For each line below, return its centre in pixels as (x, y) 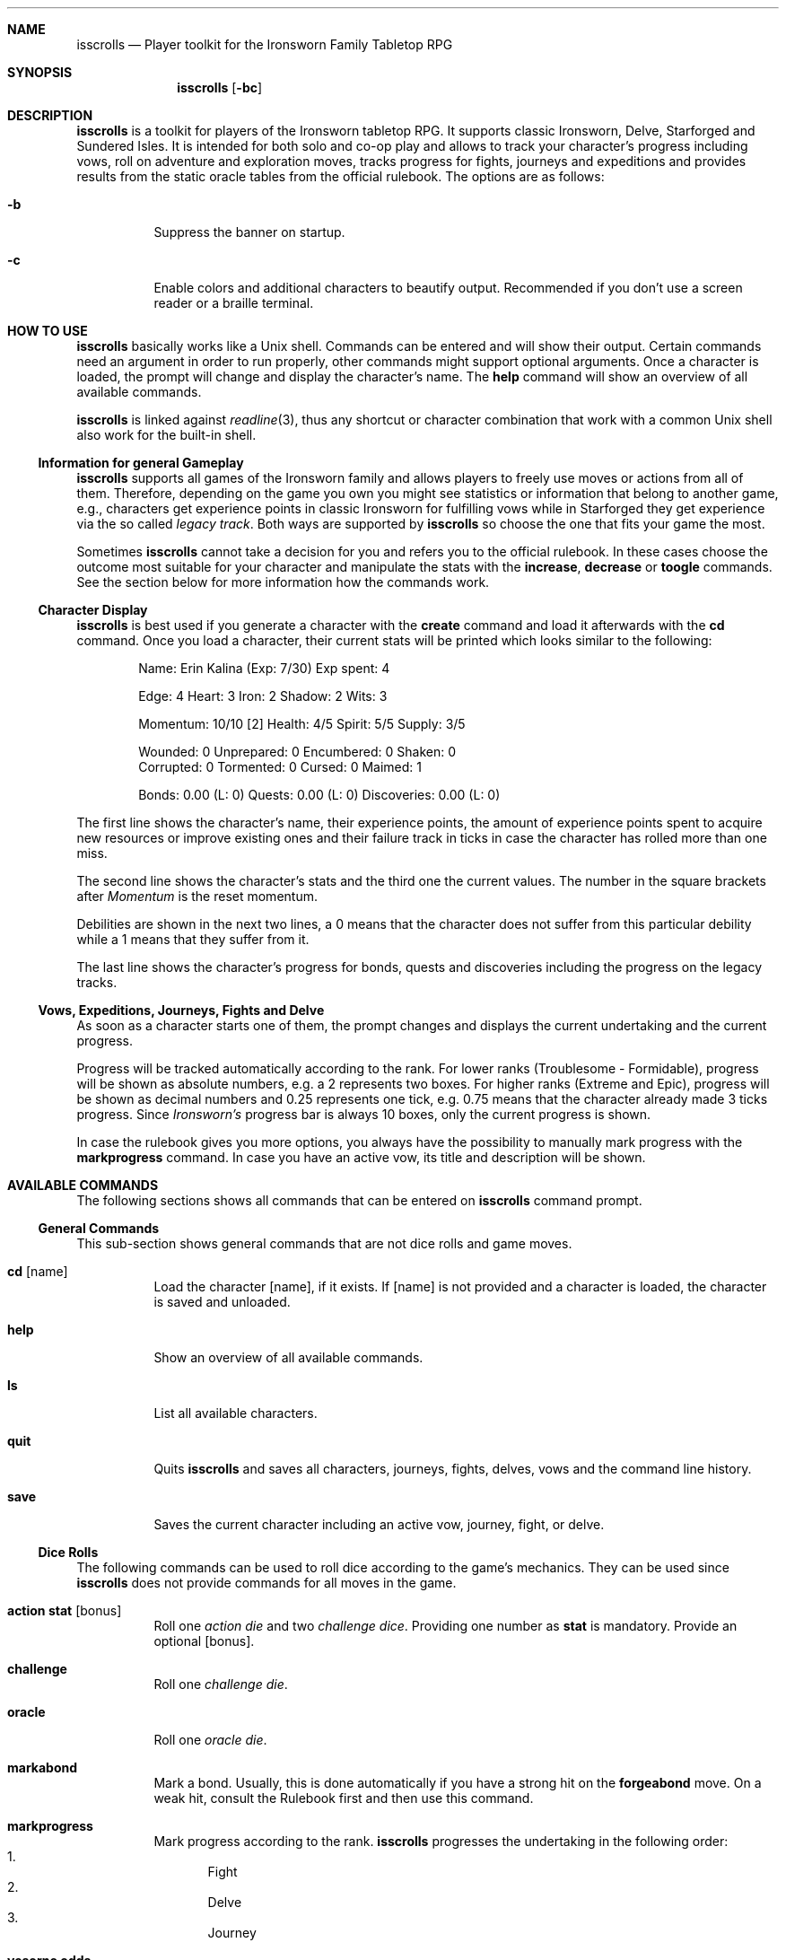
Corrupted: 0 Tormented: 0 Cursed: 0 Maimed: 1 (280, 767)
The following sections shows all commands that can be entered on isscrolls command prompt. (359, 1200)
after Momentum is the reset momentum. (197, 896)
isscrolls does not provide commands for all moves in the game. (266, 1583)
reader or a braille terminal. (234, 303)
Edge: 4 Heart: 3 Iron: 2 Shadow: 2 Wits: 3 (263, 696)
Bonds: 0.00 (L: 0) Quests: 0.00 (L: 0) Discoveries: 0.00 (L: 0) (319, 795)
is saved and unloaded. (222, 1302)
